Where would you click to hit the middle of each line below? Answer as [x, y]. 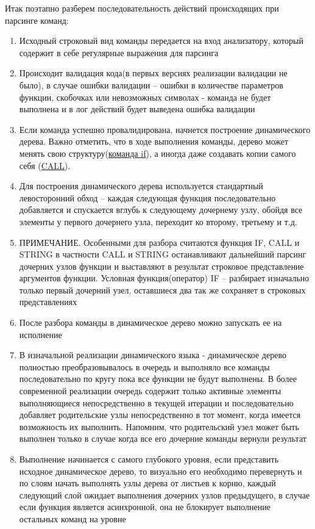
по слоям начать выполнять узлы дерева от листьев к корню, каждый [147, 483]
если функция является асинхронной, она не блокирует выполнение [145, 507]
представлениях [48, 302]
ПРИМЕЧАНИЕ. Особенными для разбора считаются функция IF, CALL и [159, 242]
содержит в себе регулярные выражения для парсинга [119, 52]
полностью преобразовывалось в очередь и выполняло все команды [144, 366]
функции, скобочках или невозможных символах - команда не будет [145, 97]
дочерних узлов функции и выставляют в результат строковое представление [161, 266]
